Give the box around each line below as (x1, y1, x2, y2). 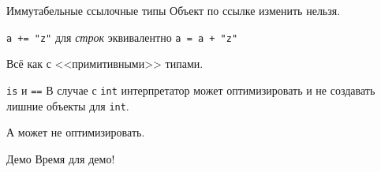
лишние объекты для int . (6, 97, 129, 114)
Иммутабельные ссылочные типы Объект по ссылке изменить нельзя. (6, 2, 341, 18)
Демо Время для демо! (6, 150, 115, 166)
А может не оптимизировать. (6, 124, 145, 140)
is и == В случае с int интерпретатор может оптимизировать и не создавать (6, 81, 375, 98)
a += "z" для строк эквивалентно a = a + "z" (6, 28, 238, 45)
